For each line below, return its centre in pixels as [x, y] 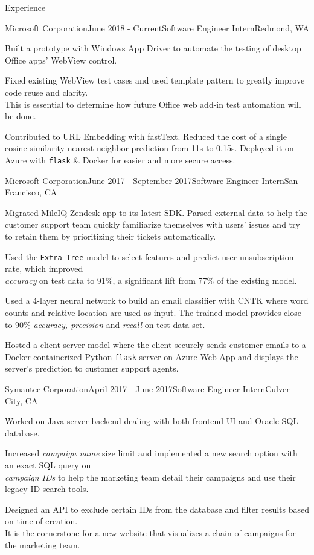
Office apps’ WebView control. [61, 60]
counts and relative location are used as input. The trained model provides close [153, 312]
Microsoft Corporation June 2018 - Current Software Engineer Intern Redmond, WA [157, 28]
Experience [25, 7]
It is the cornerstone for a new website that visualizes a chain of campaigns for [150, 532]
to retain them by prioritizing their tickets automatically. [111, 236]
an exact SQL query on [48, 465]
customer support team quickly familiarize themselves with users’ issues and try [152, 224]
